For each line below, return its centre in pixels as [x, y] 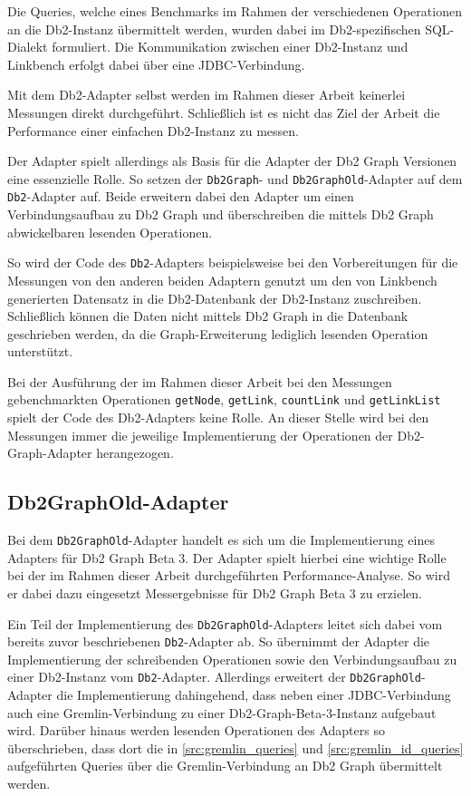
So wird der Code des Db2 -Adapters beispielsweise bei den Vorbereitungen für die [233, 262]
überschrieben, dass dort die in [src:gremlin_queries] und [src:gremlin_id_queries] [235, 747]
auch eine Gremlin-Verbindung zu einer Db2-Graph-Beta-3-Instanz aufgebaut [222, 712]
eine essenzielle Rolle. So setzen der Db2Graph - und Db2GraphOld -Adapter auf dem [235, 178]
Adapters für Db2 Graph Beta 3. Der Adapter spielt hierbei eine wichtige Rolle [227, 557]
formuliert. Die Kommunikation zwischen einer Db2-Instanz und [230, 47]
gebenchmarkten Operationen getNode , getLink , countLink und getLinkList [224, 399]
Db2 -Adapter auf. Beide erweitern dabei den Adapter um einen [181, 196]
